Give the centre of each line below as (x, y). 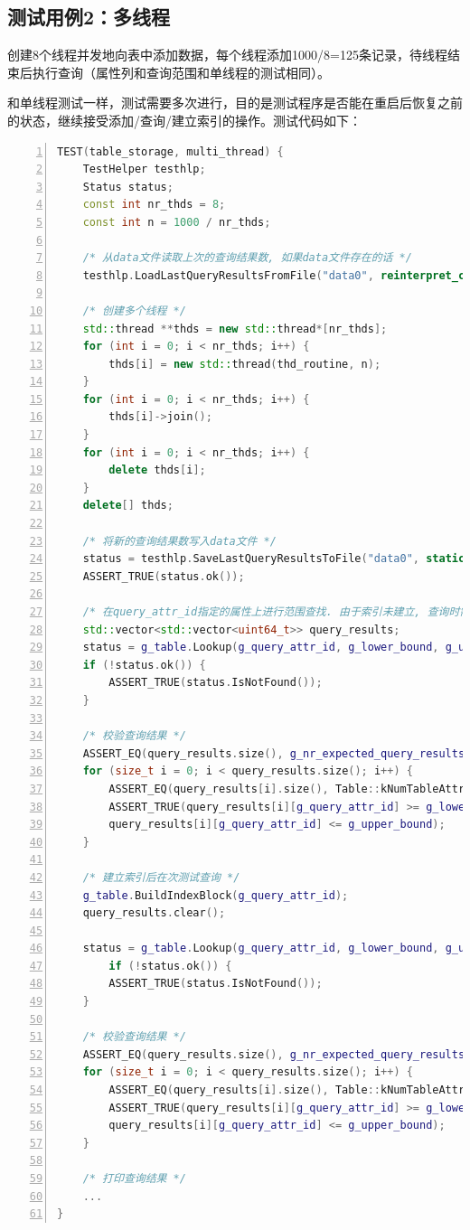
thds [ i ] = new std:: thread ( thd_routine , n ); (245, 364)
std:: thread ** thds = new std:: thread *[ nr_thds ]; (235, 329)
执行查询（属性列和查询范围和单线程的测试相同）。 (181, 72)
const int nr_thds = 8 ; (154, 205)
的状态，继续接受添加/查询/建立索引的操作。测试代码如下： (184, 120)
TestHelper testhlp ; (144, 169)
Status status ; (128, 187)
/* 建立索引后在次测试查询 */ (161, 877)
